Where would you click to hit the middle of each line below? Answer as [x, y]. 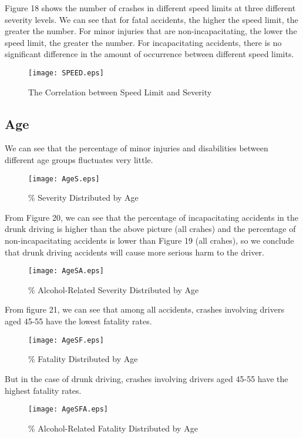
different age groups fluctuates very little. [79, 160]
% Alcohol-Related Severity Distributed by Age [114, 289]
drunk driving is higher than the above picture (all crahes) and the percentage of [150, 229]
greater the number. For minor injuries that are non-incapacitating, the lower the [151, 31]
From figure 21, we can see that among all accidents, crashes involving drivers [144, 309]
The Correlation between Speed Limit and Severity [120, 92]
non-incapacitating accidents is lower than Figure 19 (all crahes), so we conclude [149, 240]
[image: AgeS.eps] [64, 179]
